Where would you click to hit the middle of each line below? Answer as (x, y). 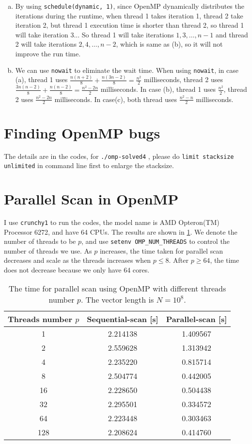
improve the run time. (48, 54)
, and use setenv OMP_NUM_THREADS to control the (156, 241)
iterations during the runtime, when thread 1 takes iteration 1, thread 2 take (129, 15)
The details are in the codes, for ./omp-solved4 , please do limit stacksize (119, 156)
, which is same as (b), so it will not (169, 44)
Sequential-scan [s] (123, 319)
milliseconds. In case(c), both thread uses (116, 99)
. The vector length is (117, 299)
